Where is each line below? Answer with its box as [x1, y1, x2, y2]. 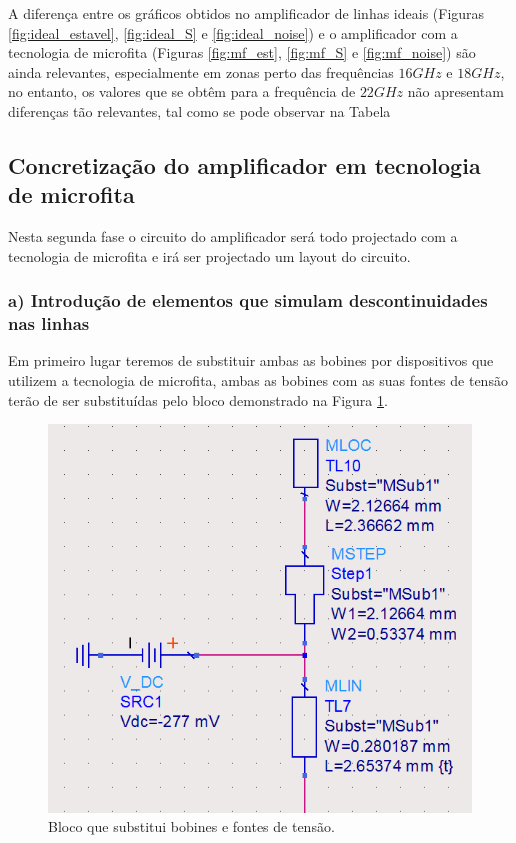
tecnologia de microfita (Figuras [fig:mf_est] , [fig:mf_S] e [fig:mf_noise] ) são [8, 42, 476, 63]
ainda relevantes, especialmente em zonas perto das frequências [8, 61, 394, 82]
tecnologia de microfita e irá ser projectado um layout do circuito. [8, 245, 411, 266]
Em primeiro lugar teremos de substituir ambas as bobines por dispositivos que [8, 350, 494, 371]
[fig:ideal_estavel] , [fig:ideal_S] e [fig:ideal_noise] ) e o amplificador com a [8, 22, 458, 43]
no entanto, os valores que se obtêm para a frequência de [8, 81, 356, 102]
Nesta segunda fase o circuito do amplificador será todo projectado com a [8, 226, 458, 247]
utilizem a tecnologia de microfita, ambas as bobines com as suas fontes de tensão [8, 370, 508, 391]
